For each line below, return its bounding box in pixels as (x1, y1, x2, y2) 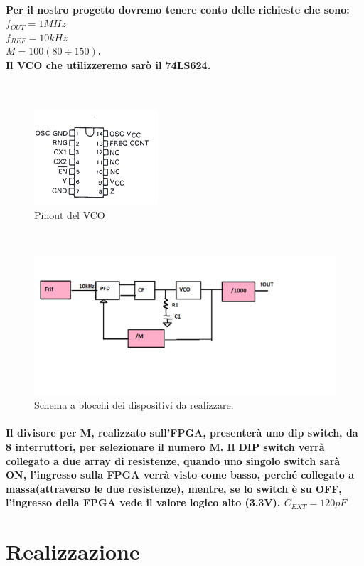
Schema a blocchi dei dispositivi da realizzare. (34, 397, 234, 412)
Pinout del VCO (34, 208, 105, 223)
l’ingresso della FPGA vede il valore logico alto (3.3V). (6, 495, 281, 510)
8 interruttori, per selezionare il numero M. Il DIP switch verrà (6, 439, 325, 454)
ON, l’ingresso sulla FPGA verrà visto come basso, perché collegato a (6, 467, 355, 482)
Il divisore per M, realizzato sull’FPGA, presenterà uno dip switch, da (6, 425, 358, 440)
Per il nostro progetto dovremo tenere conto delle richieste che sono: (6, 1, 350, 16)
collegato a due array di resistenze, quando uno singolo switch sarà (6, 453, 341, 468)
